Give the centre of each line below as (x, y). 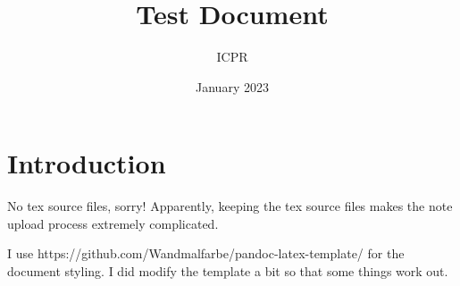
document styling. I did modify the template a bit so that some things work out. (228, 271)
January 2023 (232, 86)
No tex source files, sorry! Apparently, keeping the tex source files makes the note (230, 206)
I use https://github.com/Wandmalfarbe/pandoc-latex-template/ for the (206, 253)
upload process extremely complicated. (113, 223)
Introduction (87, 163)
